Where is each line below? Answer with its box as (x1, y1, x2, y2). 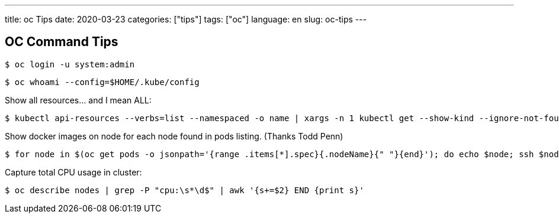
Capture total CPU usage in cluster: (5, 167, 142, 177)
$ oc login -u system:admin (5, 59, 135, 69)
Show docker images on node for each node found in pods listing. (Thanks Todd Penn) (5, 131, 343, 141)
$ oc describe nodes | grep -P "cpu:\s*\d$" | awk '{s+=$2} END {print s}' (5, 185, 364, 195)
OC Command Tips (5, 34, 118, 50)
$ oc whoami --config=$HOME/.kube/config (5, 77, 200, 87)
